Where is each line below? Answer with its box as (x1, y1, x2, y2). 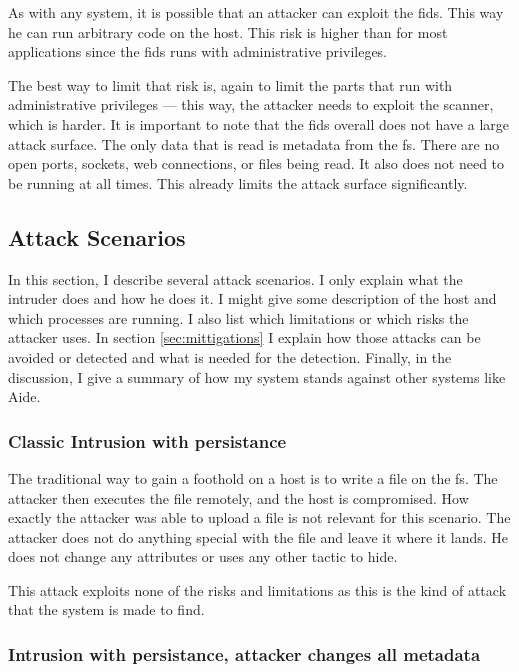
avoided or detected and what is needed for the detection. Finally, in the (8, 346, 452, 367)
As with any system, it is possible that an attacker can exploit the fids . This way (8, 2, 504, 22)
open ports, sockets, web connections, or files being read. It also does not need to (8, 153, 505, 174)
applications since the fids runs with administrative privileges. (8, 41, 388, 62)
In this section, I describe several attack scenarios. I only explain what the (8, 268, 463, 289)
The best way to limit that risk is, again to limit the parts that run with (8, 74, 453, 95)
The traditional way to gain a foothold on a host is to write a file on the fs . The (8, 467, 498, 488)
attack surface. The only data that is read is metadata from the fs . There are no (8, 133, 500, 154)
